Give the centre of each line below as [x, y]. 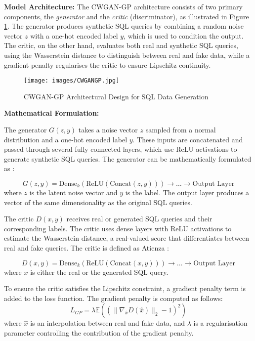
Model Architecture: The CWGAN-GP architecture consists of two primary [123, 6]
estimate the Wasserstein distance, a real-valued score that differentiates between [127, 238]
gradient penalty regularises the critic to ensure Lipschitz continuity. [107, 64]
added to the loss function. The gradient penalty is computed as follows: [113, 298]
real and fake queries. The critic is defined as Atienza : [86, 247]
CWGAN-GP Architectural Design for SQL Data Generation [116, 96]
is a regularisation [220, 323]
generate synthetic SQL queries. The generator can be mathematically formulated [128, 158]
